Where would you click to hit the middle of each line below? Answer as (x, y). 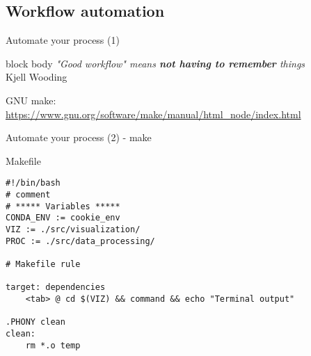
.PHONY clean (35, 322)
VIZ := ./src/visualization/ (73, 229)
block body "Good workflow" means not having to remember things (155, 63)
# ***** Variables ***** (63, 206)
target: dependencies (56, 288)
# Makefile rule (43, 264)
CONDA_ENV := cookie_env (63, 218)
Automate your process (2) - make (79, 137)
